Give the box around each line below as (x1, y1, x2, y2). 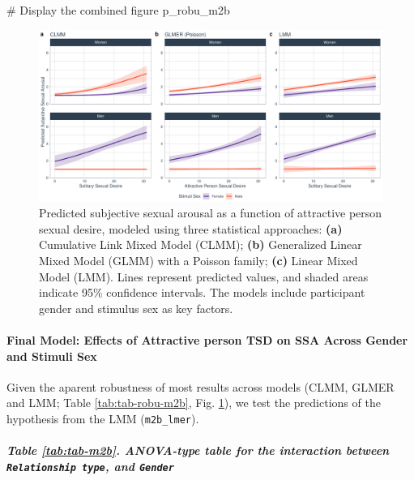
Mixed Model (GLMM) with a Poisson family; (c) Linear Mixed (39, 251, 358, 268)
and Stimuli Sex (6, 347, 97, 364)
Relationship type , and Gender (6, 457, 174, 474)
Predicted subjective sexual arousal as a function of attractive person (39, 204, 382, 221)
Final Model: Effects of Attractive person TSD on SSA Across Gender (6, 331, 408, 348)
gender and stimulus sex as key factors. (39, 299, 233, 316)
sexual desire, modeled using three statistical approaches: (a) (39, 220, 343, 237)
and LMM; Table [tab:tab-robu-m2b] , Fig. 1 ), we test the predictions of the (6, 394, 381, 411)
